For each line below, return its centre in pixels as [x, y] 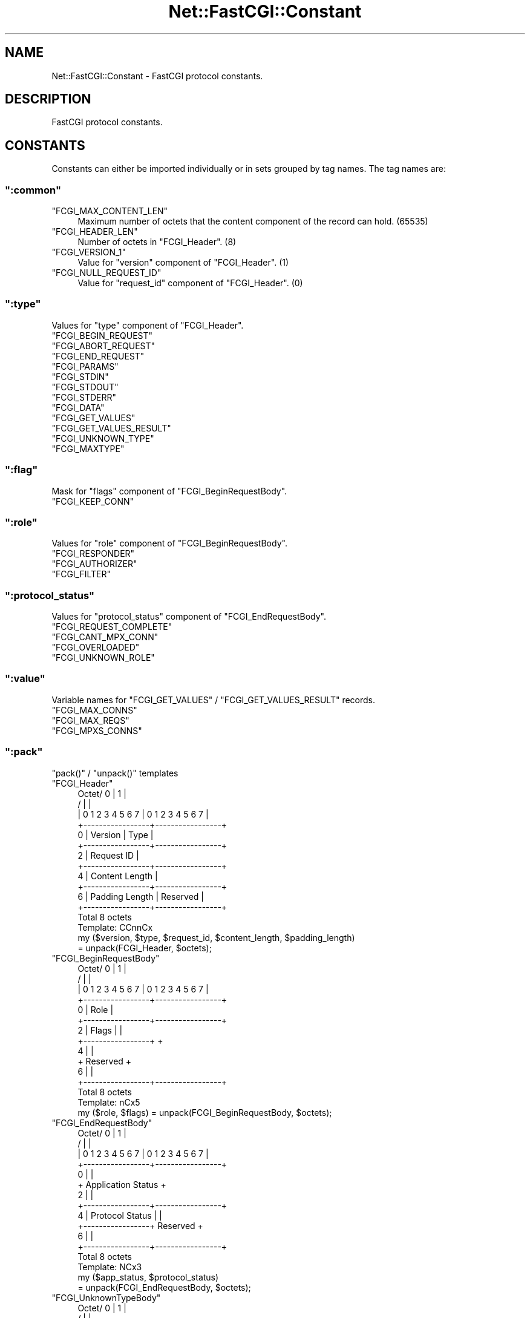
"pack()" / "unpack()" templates [115, 773]
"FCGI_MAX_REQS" [90, 720]
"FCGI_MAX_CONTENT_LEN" [110, 211]
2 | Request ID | [108, 855]
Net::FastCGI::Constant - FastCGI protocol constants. [157, 76]
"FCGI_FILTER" [81, 574]
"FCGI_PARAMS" [85, 366]
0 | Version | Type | [116, 834]
